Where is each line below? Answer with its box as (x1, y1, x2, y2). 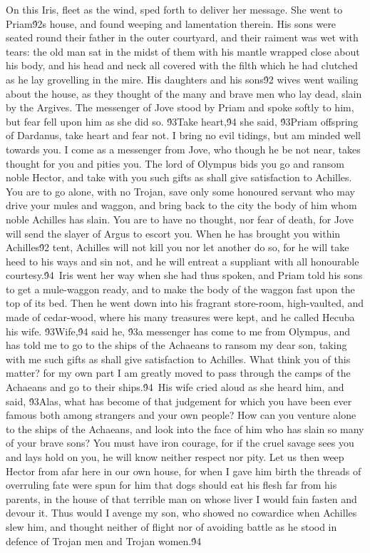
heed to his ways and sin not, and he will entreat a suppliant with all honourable (6, 253, 359, 268)
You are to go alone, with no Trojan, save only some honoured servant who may (6, 183, 355, 198)
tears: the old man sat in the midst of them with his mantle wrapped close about (6, 44, 360, 59)
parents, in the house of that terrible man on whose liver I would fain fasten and (6, 491, 357, 506)
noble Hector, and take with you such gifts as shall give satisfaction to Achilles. (6, 170, 352, 185)
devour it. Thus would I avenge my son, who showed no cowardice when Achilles (6, 505, 357, 520)
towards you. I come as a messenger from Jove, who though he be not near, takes (6, 141, 361, 156)
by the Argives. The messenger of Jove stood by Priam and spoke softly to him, (6, 100, 354, 115)
